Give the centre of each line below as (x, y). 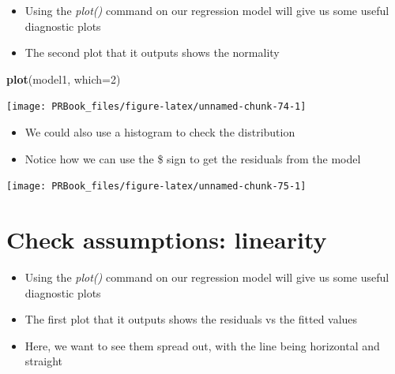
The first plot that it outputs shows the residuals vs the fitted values (191, 319)
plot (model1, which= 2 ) (64, 79)
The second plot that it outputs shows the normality (152, 52)
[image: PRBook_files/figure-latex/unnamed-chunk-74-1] (156, 107)
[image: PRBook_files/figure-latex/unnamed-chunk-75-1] (156, 187)
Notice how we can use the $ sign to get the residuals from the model (193, 158)
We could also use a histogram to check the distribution (160, 132)
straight (43, 361)
